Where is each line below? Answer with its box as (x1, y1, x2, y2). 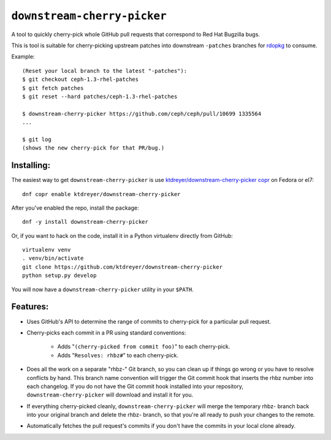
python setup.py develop (22, 272, 97, 279)
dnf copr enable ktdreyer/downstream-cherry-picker (22, 191, 181, 197)
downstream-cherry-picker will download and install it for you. (26, 391, 194, 398)
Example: (11, 53, 35, 61)
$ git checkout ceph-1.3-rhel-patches (22, 76, 139, 83)
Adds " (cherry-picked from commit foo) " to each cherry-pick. (57, 343, 230, 351)
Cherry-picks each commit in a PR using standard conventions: (26, 328, 186, 336)
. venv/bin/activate (22, 255, 84, 262)
